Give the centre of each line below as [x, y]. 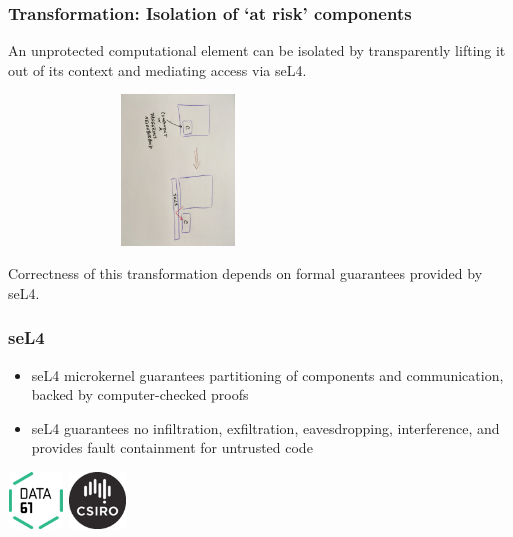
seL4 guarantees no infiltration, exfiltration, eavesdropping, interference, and [265, 427]
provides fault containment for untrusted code [172, 447]
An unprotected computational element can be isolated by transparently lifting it [257, 50]
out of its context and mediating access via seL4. [157, 69]
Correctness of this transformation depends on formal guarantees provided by [245, 273]
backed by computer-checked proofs [140, 394]
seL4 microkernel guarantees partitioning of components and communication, [267, 374]
